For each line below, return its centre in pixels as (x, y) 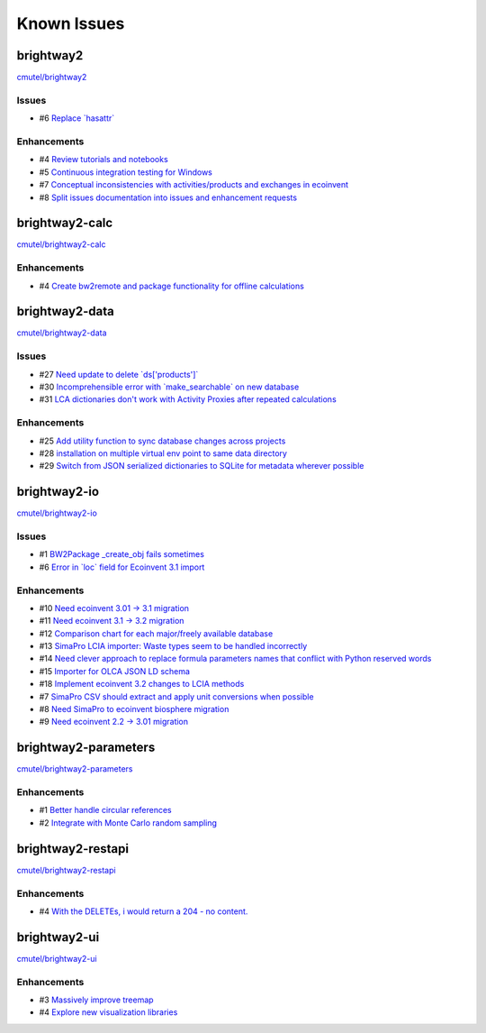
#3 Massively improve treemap (96, 1000)
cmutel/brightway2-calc (61, 244)
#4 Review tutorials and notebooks (103, 160)
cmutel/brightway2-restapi (66, 870)
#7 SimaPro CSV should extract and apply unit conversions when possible (176, 696)
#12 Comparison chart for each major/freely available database (156, 633)
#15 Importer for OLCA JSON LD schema (115, 671)
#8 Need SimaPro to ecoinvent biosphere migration (134, 709)
